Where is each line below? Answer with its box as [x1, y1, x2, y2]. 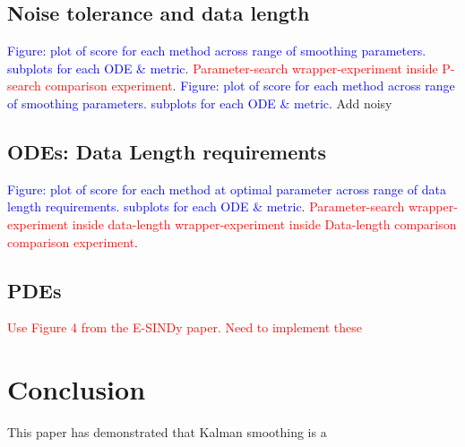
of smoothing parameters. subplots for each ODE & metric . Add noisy [7, 93, 392, 112]
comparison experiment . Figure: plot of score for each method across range [45, 76, 455, 95]
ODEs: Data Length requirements [7, 137, 326, 165]
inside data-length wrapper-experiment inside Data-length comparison [72, 214, 457, 233]
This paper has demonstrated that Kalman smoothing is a [7, 423, 327, 442]
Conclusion [7, 371, 146, 408]
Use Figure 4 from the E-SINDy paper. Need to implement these [7, 318, 362, 337]
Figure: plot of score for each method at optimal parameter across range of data [7, 179, 446, 198]
